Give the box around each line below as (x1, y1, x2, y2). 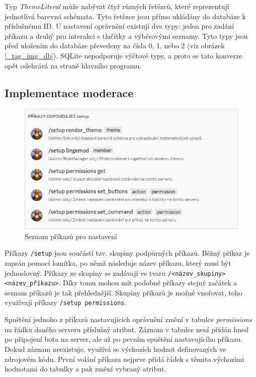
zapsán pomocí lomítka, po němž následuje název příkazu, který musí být (5, 257, 231, 268)
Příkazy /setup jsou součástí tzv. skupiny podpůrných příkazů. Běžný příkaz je (5, 248, 250, 258)
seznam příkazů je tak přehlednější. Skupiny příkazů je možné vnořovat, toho (5, 287, 242, 297)
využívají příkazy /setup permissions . (5, 297, 127, 308)
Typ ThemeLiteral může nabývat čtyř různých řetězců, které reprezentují (5, 1, 229, 11)
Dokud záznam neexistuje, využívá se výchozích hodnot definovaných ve (5, 343, 226, 354)
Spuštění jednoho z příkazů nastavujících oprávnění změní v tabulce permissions (5, 314, 252, 325)
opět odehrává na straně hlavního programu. (5, 60, 142, 70)
